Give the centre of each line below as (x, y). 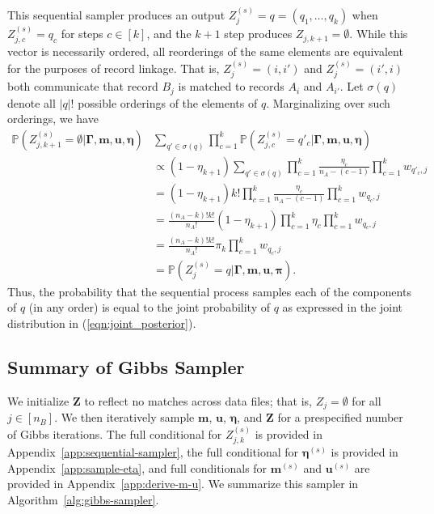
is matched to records (231, 86)
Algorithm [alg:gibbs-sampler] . (83, 499)
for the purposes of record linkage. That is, (114, 68)
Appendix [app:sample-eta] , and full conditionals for (137, 467)
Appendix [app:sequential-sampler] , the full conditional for (153, 452)
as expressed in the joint (342, 307)
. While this (379, 34)
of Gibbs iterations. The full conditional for (115, 433)
